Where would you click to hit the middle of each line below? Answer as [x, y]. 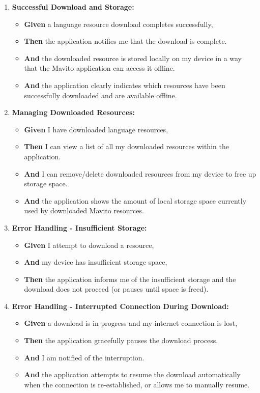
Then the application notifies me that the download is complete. [125, 41]
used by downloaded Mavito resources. [84, 210]
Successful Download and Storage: [73, 7]
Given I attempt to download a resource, [89, 245]
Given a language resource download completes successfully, [119, 24]
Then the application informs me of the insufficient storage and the [130, 279]
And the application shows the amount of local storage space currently [135, 200]
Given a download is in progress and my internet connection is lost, [131, 323]
